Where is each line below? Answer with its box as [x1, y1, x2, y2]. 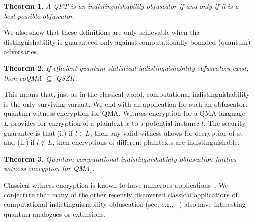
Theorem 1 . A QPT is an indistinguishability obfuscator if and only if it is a [4, 1, 239, 11]
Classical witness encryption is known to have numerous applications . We [4, 179, 228, 190]
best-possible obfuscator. [4, 10, 75, 21]
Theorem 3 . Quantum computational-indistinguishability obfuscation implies [4, 153, 236, 164]
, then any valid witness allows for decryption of [90, 127, 235, 138]
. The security [203, 117, 246, 128]
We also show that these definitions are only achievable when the [4, 27, 199, 37]
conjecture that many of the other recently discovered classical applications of [4, 189, 238, 199]
